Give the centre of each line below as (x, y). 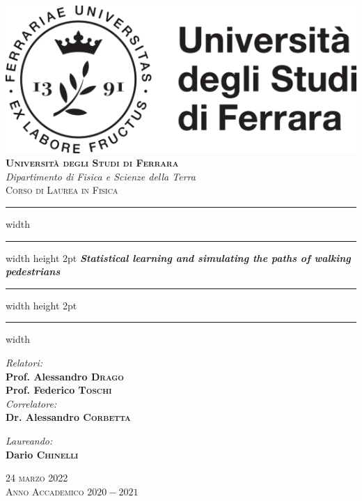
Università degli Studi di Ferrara (92, 163)
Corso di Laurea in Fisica (62, 190)
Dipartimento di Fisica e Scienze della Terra (101, 176)
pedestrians (33, 271)
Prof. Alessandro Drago (65, 376)
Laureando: (29, 440)
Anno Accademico (45, 491)
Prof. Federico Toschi (59, 390)
